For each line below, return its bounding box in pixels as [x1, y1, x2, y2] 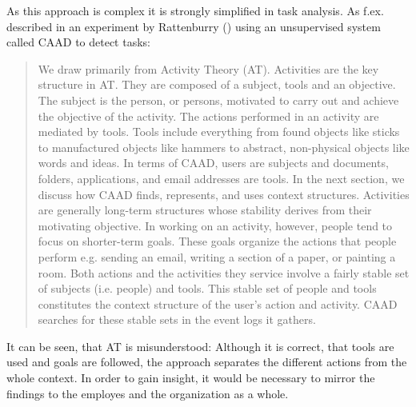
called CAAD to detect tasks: [6, 34, 150, 50]
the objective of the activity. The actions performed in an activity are [38, 107, 379, 124]
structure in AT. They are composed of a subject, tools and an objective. [38, 76, 396, 93]
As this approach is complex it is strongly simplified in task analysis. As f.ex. [6, 2, 384, 18]
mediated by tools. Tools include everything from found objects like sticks [38, 123, 400, 140]
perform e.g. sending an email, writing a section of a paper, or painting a [38, 248, 396, 265]
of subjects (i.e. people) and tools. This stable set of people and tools [38, 280, 377, 297]
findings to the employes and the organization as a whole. [6, 385, 289, 401]
